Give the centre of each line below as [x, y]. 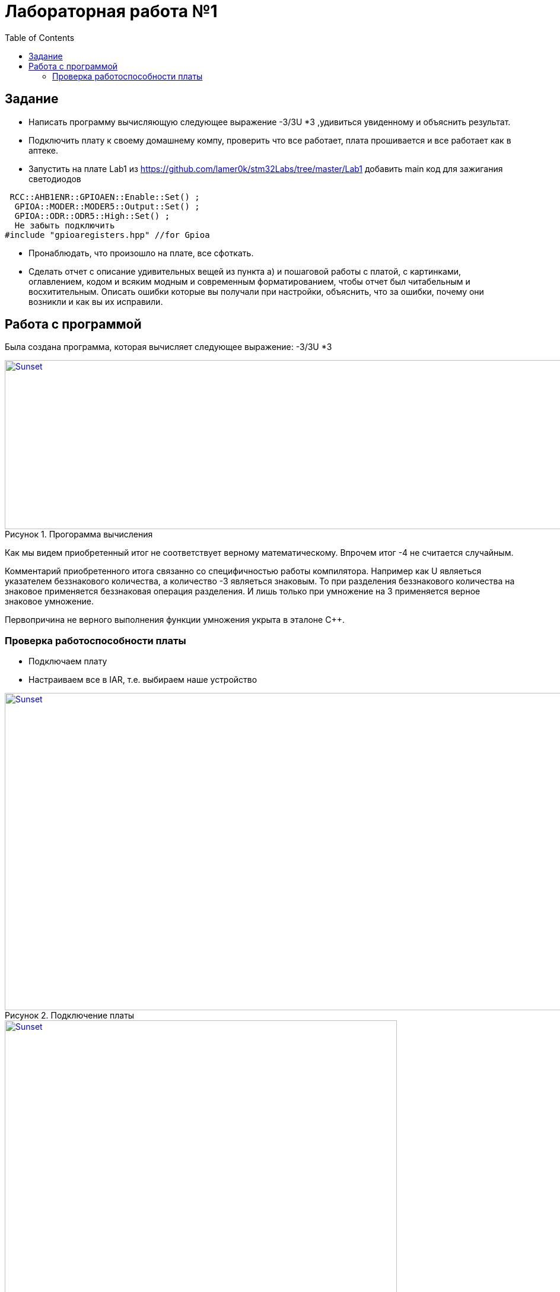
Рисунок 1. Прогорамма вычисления [79, 534]
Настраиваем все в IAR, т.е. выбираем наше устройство [143, 680]
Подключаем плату [68, 661]
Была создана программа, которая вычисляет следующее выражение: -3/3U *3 [168, 347]
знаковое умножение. [49, 602]
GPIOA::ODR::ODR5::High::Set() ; [92, 216]
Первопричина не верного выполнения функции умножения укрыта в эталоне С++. [175, 620]
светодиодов [55, 179]
